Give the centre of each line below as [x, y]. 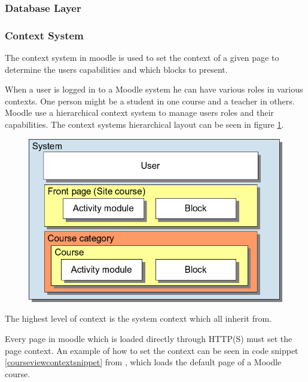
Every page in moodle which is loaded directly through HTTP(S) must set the [149, 338]
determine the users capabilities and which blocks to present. [116, 69]
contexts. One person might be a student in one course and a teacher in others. [150, 101]
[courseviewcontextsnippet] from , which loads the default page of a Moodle [143, 362]
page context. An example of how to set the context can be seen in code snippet [152, 350]
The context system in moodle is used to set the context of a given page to [142, 58]
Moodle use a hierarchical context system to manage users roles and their [139, 113]
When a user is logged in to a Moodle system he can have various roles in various [154, 89]
